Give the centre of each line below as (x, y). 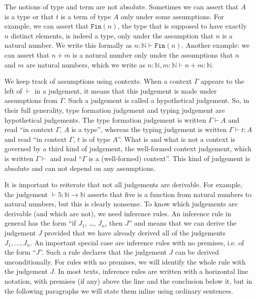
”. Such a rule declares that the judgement (103, 252)
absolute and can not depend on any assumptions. (80, 168)
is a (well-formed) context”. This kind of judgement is (169, 158)
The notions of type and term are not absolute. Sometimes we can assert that (122, 6)
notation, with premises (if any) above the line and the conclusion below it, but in (128, 281)
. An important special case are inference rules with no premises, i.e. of (137, 242)
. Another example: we (215, 45)
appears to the (223, 81)
